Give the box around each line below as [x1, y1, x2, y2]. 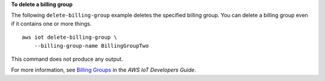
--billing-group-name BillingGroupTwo [34, 42, 149, 49]
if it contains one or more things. [11, 20, 92, 27]
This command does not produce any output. [11, 55, 123, 63]
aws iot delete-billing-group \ [22, 34, 117, 41]
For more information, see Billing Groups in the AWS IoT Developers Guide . [11, 66, 196, 74]
